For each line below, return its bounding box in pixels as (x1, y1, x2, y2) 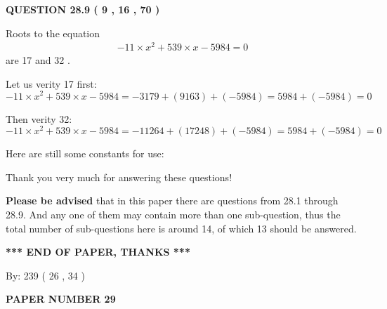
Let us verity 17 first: (6, 76, 97, 91)
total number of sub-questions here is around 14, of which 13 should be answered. (6, 221, 357, 235)
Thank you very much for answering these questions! (6, 169, 232, 184)
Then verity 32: (6, 111, 72, 126)
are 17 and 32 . (6, 53, 70, 67)
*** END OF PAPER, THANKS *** (6, 244, 190, 259)
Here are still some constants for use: (6, 146, 164, 161)
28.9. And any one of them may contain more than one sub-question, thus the (6, 207, 341, 222)
